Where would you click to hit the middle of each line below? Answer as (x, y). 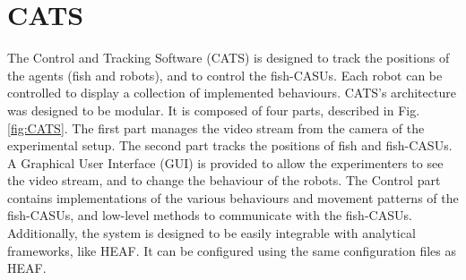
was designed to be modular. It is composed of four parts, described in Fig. (214, 110)
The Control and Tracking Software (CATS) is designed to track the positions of (229, 58)
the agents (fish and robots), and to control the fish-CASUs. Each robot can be (225, 75)
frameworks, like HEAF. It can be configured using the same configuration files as (232, 250)
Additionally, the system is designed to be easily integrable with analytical (211, 233)
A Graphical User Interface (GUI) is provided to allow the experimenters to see (225, 162)
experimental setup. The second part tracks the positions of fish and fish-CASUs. (230, 145)
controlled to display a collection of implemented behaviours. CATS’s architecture (232, 93)
